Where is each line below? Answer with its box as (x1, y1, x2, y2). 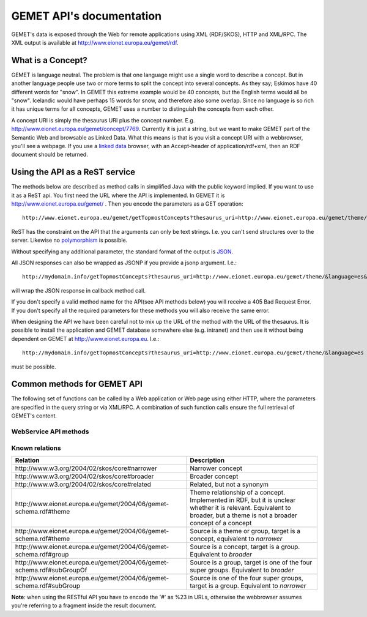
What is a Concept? (11, 55, 88, 65)
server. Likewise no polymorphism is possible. (11, 236, 128, 244)
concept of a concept (190, 518, 252, 527)
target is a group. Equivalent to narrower (190, 581, 306, 590)
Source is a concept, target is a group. (190, 542, 300, 551)
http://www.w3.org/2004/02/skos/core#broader (15, 472, 154, 481)
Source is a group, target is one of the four (190, 558, 313, 566)
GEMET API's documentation (11, 9, 162, 23)
